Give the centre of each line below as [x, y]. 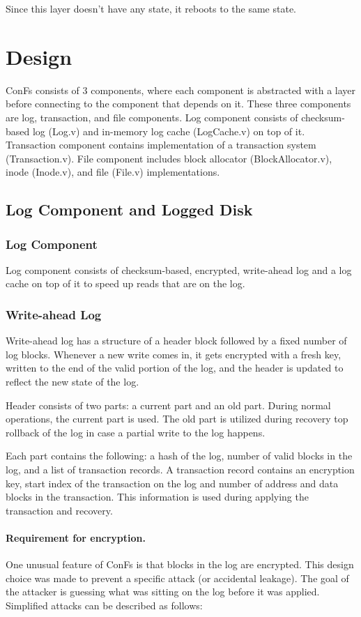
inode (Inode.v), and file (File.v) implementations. [113, 172]
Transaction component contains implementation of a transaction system [161, 145]
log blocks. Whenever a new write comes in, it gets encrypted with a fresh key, [174, 354]
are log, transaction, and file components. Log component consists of [152, 117]
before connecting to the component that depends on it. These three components [178, 104]
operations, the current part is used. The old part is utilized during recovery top [177, 419]
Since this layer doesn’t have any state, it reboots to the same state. [151, 8]
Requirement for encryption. [76, 538]
